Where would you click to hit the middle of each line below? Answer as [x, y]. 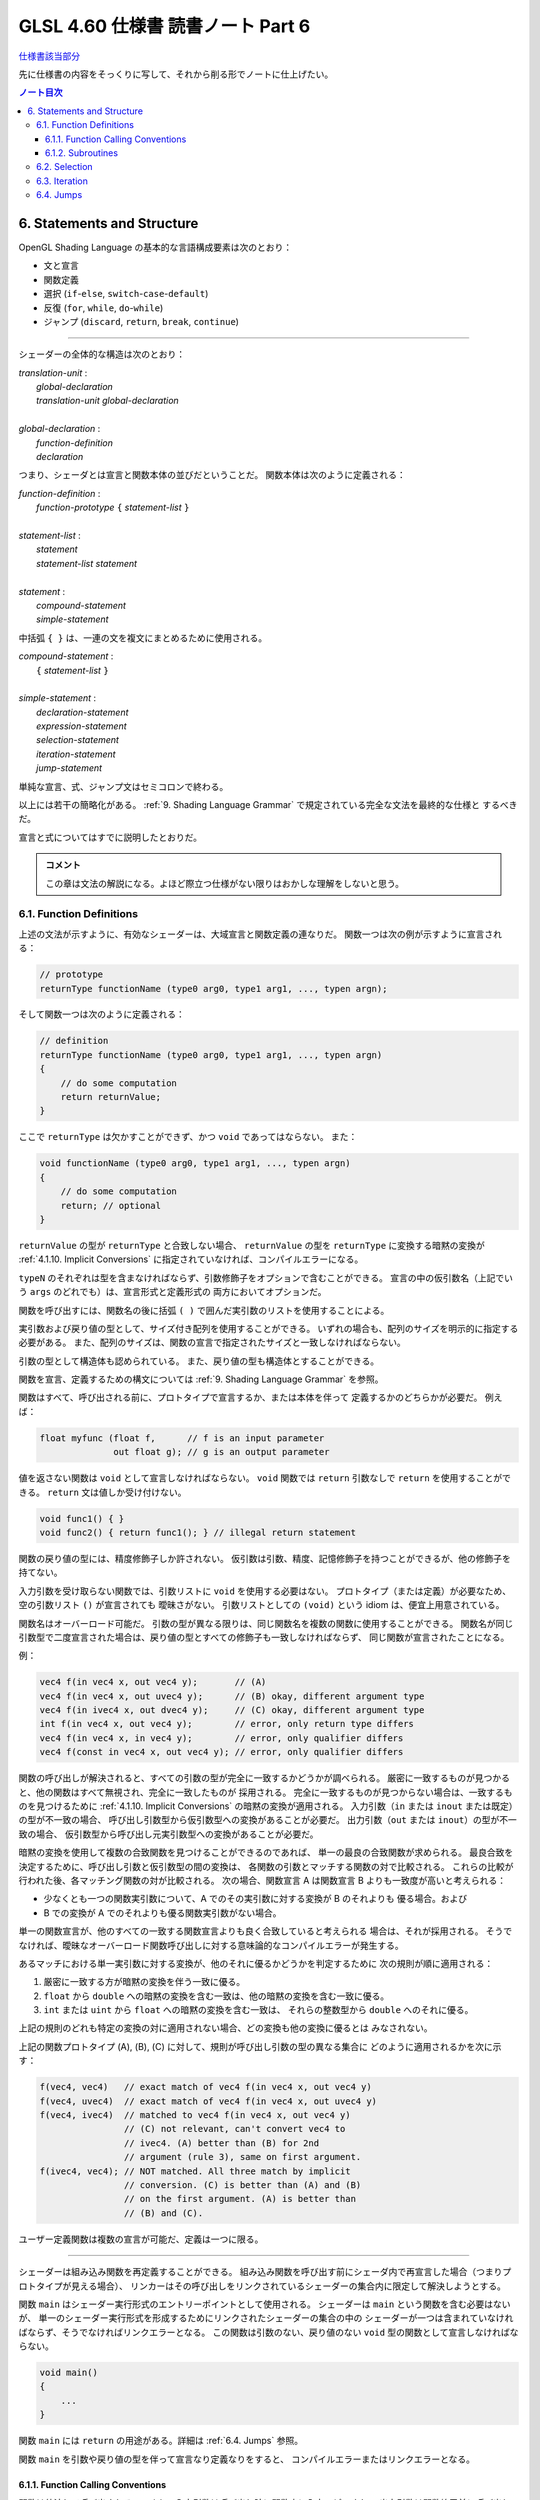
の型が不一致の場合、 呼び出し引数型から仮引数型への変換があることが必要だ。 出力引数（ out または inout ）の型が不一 [267, 1820]
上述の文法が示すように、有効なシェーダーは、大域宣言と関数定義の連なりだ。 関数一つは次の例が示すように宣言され [260, 934]
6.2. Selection [65, 167]
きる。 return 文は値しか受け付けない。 [102, 1492]
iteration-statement [76, 754]
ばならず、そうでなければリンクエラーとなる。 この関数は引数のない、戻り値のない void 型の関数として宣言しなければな [268, 2332]
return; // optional [111, 1205]
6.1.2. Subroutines [82, 152]
